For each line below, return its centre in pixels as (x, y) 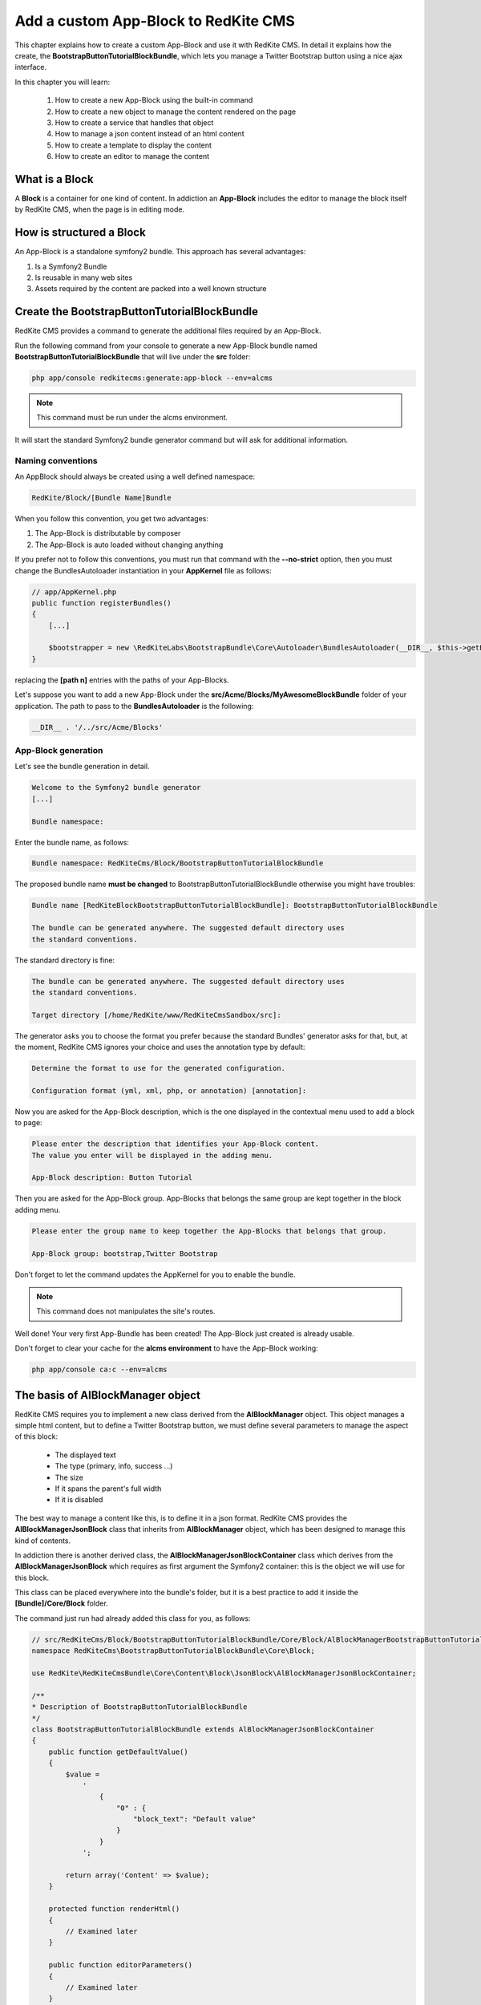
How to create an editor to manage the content (132, 156)
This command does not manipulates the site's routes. (126, 1311)
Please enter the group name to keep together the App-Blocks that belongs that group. (209, 1231)
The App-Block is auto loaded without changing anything (129, 545)
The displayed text (85, 1455)
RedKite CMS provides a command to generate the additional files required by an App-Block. (168, 331)
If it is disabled (79, 1500)
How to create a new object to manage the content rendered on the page (176, 111)
